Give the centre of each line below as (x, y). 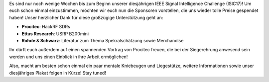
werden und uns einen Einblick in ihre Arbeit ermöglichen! (68, 57)
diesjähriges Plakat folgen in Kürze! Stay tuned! (58, 73)
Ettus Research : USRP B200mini (55, 34)
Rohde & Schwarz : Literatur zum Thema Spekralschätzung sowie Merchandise (103, 40)
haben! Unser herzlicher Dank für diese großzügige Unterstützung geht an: (86, 17)
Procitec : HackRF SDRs (46, 27)
